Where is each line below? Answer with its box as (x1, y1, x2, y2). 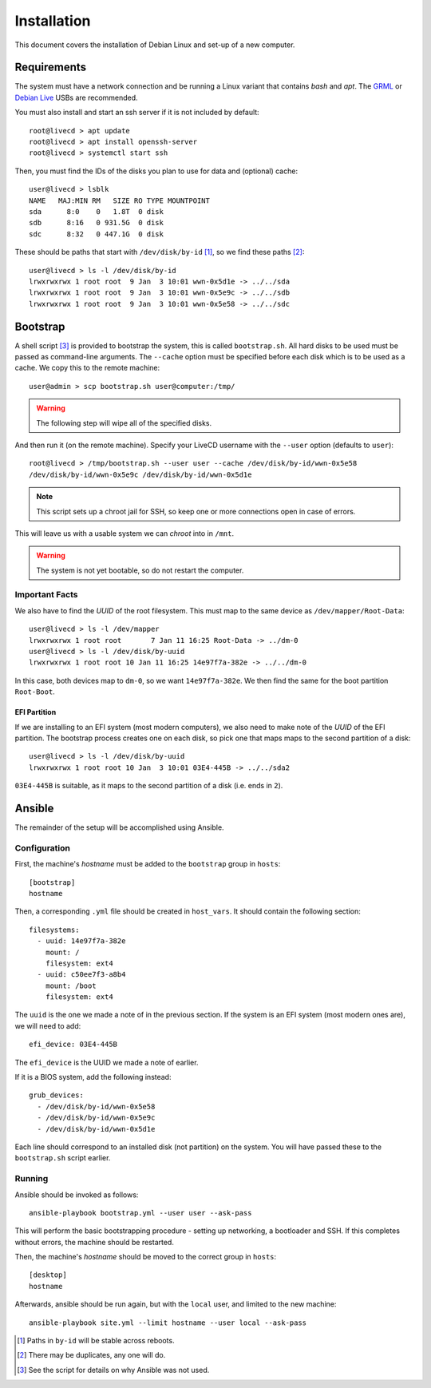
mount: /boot (45, 981, 97, 990)
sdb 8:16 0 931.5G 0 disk (29, 218, 164, 228)
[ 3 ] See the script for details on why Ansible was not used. (17, 1365, 210, 1374)
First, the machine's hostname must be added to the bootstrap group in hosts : (14, 859, 281, 869)
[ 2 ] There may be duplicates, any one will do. (17, 1350, 166, 1360)
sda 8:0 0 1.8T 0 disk (29, 207, 164, 216)
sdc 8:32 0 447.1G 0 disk (29, 229, 164, 239)
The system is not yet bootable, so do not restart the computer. (36, 565, 244, 575)
